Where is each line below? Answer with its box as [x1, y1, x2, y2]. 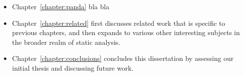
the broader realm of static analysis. [12, 37, 121, 47]
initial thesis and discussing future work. [12, 62, 134, 73]
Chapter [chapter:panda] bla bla [12, 1, 109, 11]
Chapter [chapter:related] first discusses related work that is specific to [12, 18, 225, 28]
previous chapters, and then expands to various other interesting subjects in [12, 27, 240, 38]
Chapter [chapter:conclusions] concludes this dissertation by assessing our [12, 53, 234, 63]
